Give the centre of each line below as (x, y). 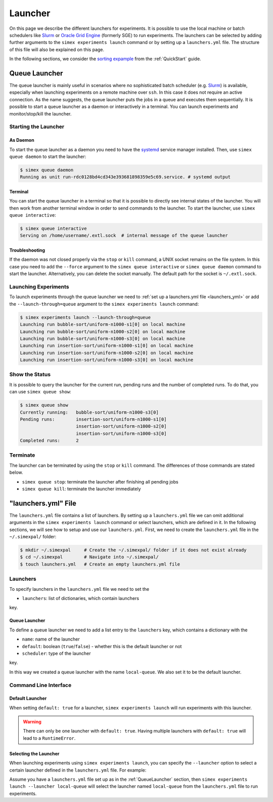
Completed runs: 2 (50, 441)
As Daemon (22, 140)
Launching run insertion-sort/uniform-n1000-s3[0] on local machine (107, 360)
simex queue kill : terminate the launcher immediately (81, 489)
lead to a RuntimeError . (49, 738)
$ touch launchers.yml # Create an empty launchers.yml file (100, 564)
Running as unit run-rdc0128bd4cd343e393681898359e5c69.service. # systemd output (125, 177)
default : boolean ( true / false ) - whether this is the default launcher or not (102, 646)
